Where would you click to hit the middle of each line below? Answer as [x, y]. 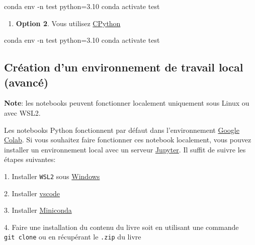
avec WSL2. [22, 112]
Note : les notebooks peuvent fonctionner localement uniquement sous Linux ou [127, 103]
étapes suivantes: [30, 159]
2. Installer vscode [32, 193]
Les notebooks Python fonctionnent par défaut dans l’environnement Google [122, 130]
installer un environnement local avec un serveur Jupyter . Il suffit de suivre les [125, 149]
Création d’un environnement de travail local [124, 67]
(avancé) [26, 82]
